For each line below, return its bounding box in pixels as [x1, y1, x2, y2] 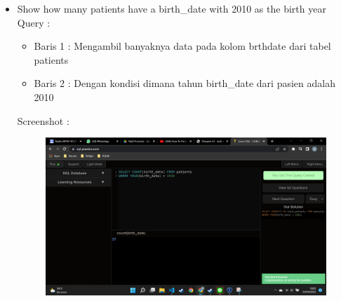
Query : [17, 15, 51, 29]
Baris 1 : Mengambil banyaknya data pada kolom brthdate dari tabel [34, 39, 331, 53]
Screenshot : [17, 113, 69, 128]
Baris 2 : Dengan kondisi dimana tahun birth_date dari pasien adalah [34, 76, 335, 91]
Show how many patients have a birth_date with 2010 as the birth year [17, 1, 326, 15]
